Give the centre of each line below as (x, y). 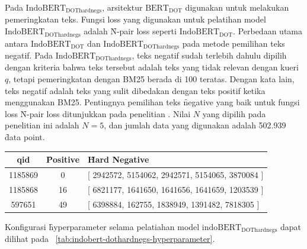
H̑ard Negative (119, 159)
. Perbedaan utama (268, 31)
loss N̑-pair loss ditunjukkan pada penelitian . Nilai (98, 113)
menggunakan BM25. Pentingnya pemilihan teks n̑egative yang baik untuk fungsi (152, 102)
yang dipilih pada (234, 113)
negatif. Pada (29, 55)
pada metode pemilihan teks (234, 43)
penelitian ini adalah (42, 125)
